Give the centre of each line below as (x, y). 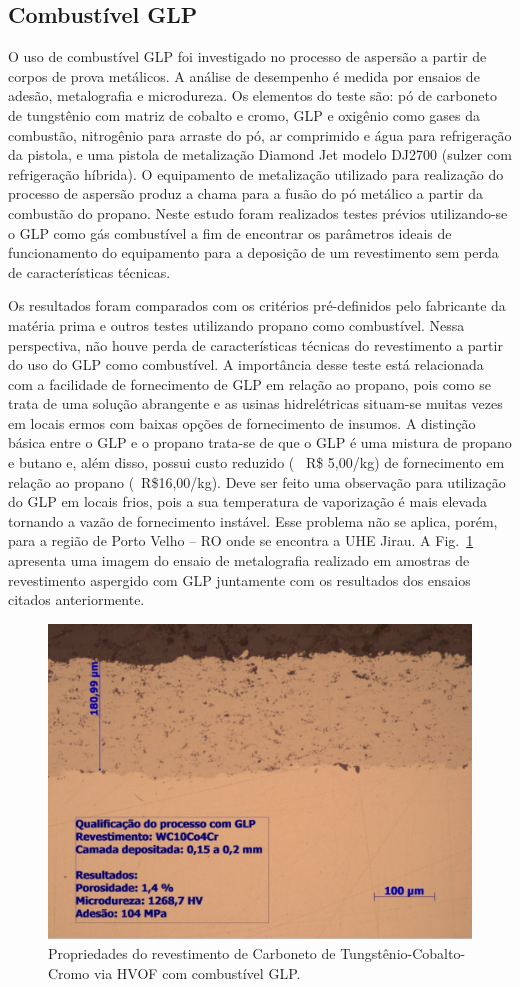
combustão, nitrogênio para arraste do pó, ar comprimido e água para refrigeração (260, 134)
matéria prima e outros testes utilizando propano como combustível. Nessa (236, 324)
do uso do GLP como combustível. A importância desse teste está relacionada (246, 364)
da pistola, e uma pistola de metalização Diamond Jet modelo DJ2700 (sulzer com (260, 154)
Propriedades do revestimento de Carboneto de (192, 953)
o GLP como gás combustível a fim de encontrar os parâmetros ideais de (230, 232)
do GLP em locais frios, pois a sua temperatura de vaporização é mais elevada (247, 501)
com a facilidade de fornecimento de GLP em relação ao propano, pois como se (249, 383)
